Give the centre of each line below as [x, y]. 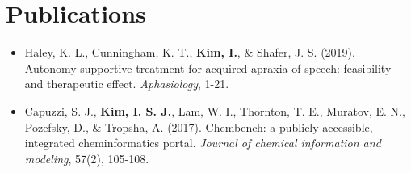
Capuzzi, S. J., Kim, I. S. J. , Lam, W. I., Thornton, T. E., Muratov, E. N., [215, 110]
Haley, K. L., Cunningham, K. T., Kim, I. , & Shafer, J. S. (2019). [190, 52]
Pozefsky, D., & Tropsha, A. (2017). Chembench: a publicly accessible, [199, 127]
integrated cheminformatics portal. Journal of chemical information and [203, 143]
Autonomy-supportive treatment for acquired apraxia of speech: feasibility [208, 68]
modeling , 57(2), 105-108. [87, 158]
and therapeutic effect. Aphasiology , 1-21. [127, 84]
